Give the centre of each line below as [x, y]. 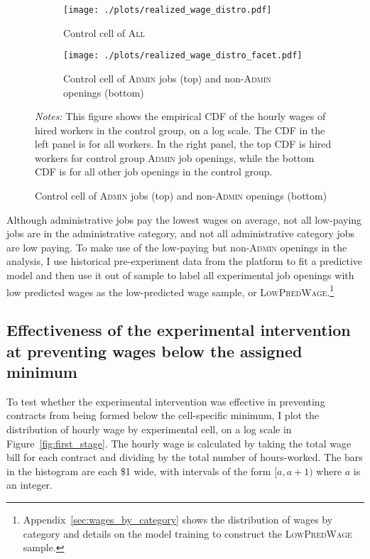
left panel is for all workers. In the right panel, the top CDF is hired [183, 144]
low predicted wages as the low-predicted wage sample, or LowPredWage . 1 [170, 291]
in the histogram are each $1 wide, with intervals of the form [139, 471]
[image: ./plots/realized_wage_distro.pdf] [168, 10]
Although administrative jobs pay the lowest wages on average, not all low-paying [184, 219]
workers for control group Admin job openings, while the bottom [175, 157]
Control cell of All [104, 32]
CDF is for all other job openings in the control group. [154, 172]
